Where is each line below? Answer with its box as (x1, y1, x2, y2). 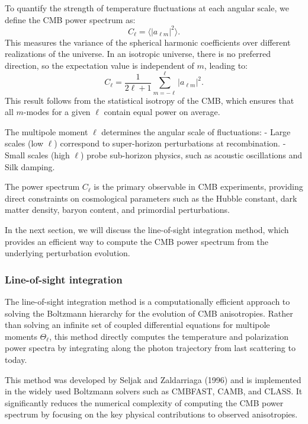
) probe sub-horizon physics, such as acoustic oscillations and (81, 148, 303, 161)
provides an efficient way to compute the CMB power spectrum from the (5, 235, 268, 247)
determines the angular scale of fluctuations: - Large (101, 125, 291, 138)
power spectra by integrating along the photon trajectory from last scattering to (5, 342, 296, 354)
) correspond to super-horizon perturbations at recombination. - (54, 137, 286, 149)
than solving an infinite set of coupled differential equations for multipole (5, 318, 270, 331)
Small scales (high (5, 148, 70, 161)
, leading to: (204, 59, 248, 71)
